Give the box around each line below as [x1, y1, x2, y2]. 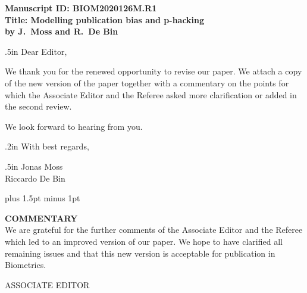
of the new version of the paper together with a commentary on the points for [5, 76, 289, 89]
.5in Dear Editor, [5, 45, 67, 57]
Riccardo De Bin [5, 172, 65, 184]
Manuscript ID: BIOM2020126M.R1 [5, 2, 157, 14]
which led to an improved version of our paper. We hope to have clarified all [5, 235, 283, 247]
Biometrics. [5, 258, 46, 271]
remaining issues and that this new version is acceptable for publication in [5, 247, 275, 259]
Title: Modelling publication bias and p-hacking [5, 13, 205, 26]
